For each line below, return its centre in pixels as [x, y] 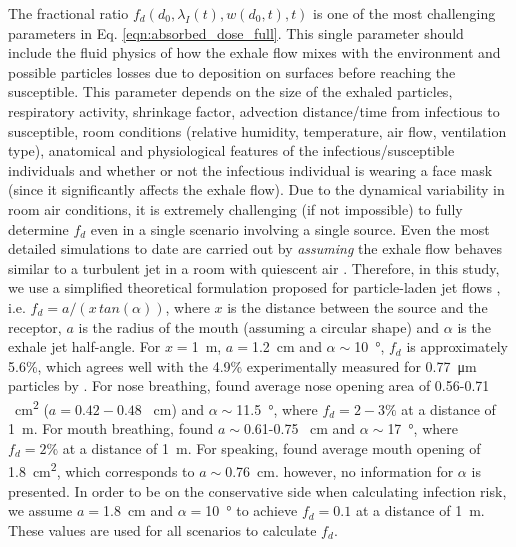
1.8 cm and [138, 510]
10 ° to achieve [251, 510]
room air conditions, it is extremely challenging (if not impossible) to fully [235, 208]
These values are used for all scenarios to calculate [162, 529]
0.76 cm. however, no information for [339, 470]
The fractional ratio [68, 13]
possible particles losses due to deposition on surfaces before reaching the [232, 71]
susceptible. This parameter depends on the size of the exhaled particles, [230, 91]
